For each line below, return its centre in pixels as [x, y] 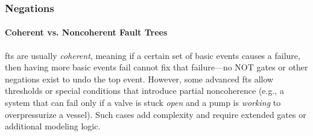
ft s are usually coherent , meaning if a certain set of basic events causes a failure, [153, 55]
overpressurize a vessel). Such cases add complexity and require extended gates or [156, 114]
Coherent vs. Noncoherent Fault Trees [86, 32]
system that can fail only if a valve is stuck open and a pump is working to [143, 103]
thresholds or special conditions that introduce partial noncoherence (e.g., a [144, 91]
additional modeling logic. [53, 126]
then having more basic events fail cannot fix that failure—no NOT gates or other [156, 67]
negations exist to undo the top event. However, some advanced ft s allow [139, 79]
